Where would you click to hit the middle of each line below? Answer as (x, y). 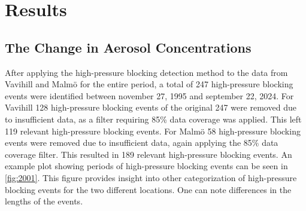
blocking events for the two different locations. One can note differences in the (148, 189)
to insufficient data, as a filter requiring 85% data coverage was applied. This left (153, 119)
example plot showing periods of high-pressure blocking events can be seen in (146, 166)
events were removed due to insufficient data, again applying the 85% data (142, 143)
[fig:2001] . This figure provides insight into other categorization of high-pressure (151, 177)
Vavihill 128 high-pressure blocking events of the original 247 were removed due (151, 107)
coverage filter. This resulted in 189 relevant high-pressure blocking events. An (149, 154)
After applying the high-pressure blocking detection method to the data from (146, 72)
